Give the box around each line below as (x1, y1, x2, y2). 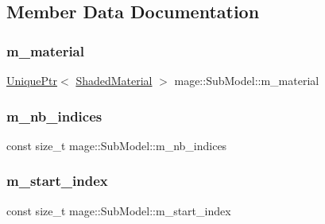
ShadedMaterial (75, 72, 153, 88)
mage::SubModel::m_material (174, 72, 319, 88)
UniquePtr (6, 72, 58, 88)
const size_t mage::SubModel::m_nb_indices (6, 137, 227, 153)
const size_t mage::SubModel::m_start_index (6, 202, 231, 218)
